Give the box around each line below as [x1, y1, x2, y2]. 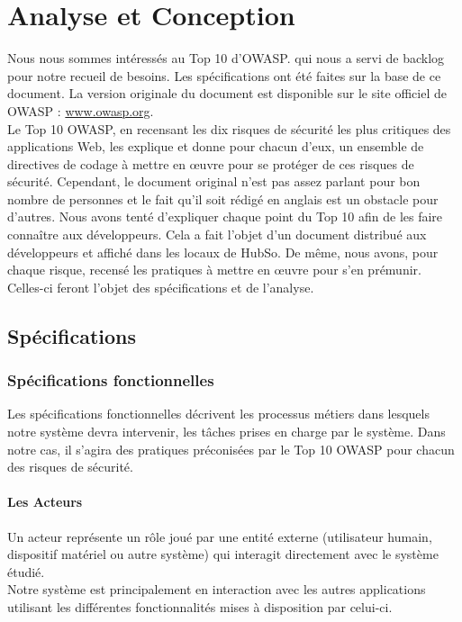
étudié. [7, 562, 45, 581]
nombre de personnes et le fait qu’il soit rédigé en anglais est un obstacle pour [7, 189, 439, 208]
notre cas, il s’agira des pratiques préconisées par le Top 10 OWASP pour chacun [7, 439, 455, 458]
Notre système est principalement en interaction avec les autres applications [7, 580, 426, 599]
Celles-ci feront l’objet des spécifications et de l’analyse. [7, 277, 314, 296]
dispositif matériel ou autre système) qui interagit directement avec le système [7, 545, 439, 563]
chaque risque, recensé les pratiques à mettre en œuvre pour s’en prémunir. [7, 260, 421, 279]
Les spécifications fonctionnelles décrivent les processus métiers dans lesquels [7, 404, 430, 423]
